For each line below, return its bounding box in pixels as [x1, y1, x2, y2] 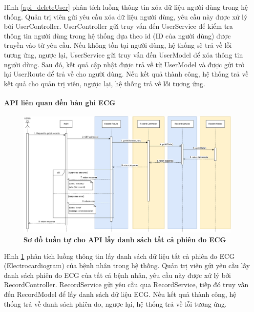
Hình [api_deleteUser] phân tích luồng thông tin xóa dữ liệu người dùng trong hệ [4, 2, 248, 12]
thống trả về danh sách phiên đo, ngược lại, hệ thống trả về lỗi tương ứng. [4, 298, 227, 309]
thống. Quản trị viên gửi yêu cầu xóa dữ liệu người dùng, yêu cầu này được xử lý [4, 11, 248, 21]
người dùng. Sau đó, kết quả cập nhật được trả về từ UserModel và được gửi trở [4, 59, 245, 69]
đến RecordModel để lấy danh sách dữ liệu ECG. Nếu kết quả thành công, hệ [4, 289, 236, 299]
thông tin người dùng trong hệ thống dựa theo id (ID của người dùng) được [4, 30, 231, 40]
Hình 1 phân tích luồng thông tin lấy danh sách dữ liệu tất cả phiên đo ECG [4, 251, 235, 261]
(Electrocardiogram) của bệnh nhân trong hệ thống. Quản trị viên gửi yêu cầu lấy [4, 260, 250, 271]
